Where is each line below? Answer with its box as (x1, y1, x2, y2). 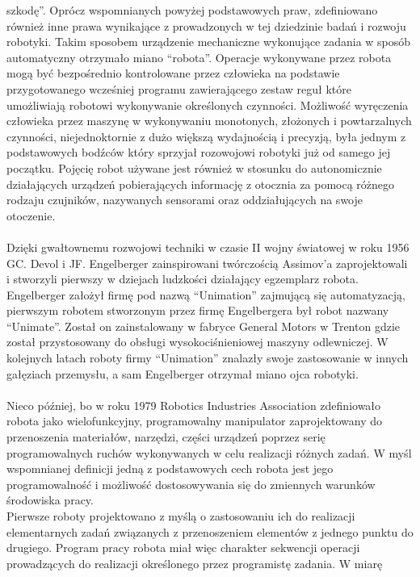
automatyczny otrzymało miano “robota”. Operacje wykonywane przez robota (6, 48, 392, 65)
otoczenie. (6, 207, 56, 224)
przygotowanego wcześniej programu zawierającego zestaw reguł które (6, 80, 351, 97)
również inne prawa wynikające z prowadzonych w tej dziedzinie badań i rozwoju (6, 17, 406, 34)
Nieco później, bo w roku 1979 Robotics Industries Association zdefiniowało (6, 396, 381, 413)
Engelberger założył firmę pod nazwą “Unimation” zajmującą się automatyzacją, (6, 286, 405, 303)
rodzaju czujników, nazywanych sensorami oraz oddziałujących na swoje (6, 191, 363, 208)
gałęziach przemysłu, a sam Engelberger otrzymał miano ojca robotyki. (6, 365, 359, 382)
